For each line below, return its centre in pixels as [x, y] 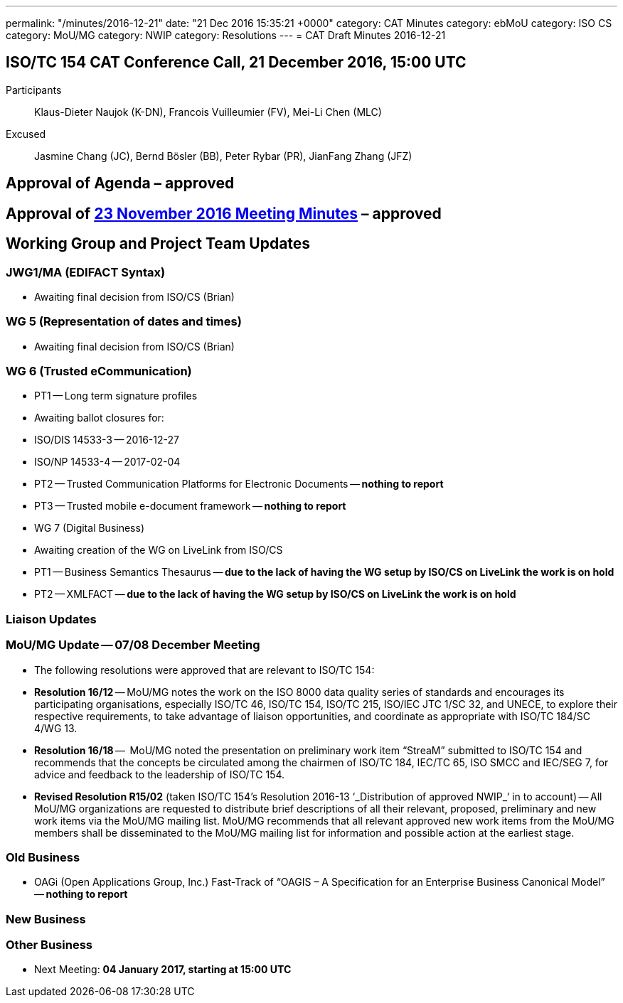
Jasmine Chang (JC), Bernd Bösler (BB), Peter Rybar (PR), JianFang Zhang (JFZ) [223, 156]
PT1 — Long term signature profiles [116, 396]
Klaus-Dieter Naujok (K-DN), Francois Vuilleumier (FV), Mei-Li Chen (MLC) [208, 112]
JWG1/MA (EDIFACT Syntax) [86, 272]
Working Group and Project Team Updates [158, 244]
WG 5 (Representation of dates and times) [124, 322]
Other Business [49, 945]
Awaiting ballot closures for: [99, 418]
